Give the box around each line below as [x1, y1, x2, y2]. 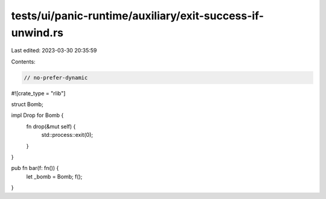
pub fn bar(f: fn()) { [11, 165, 59, 172]
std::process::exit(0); [41, 131, 94, 139]
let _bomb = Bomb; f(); [26, 172, 83, 180]
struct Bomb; [11, 101, 43, 108]
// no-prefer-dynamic [24, 74, 88, 81]
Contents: [11, 58, 36, 65]
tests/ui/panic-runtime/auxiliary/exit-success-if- [11, 9, 264, 22]
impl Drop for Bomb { [11, 112, 64, 119]
